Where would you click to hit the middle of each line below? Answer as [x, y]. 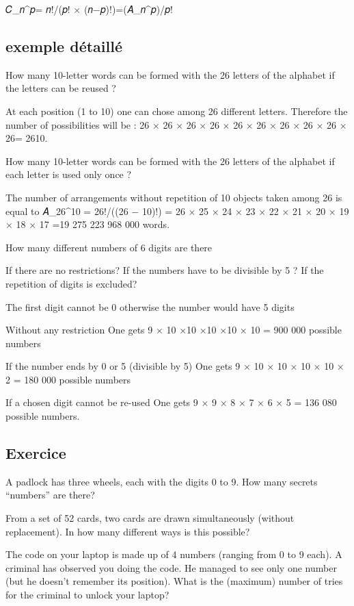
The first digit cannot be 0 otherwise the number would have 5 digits [150, 306]
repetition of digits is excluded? [71, 283]
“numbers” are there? [50, 495]
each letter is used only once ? [69, 174]
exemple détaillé [64, 46]
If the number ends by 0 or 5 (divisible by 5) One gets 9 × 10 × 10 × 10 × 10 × [175, 366]
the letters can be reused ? [61, 88]
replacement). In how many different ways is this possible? [128, 531]
